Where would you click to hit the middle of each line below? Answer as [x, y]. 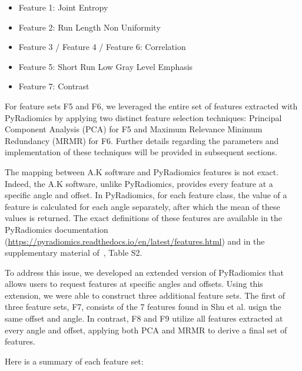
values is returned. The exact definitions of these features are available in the [144, 218]
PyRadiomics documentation [57, 229]
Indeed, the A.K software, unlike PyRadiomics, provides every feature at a [139, 183]
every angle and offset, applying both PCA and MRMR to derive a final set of [146, 330]
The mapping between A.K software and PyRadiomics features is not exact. [142, 171]
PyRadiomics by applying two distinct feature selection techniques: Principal [143, 117]
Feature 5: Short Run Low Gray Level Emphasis [106, 66]
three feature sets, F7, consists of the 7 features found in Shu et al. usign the [143, 307]
